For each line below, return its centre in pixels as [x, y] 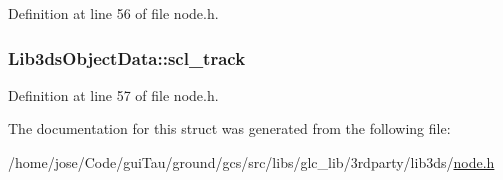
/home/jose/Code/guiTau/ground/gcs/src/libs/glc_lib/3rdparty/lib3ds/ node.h [251, 162]
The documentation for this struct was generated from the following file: [229, 128]
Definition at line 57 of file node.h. [113, 94]
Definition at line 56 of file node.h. [113, 13]
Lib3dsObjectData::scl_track [127, 57]
